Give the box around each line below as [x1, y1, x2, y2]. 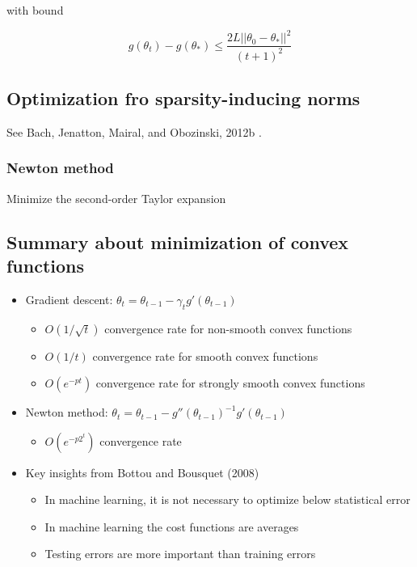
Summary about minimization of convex [6, 229, 349, 254]
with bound [6, 2, 64, 18]
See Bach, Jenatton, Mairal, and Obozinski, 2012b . [6, 123, 262, 140]
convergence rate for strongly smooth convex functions [95, 374, 365, 391]
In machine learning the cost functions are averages [44, 518, 299, 535]
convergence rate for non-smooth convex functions [104, 319, 352, 336]
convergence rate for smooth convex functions [92, 347, 318, 364]
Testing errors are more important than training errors [44, 545, 316, 562]
